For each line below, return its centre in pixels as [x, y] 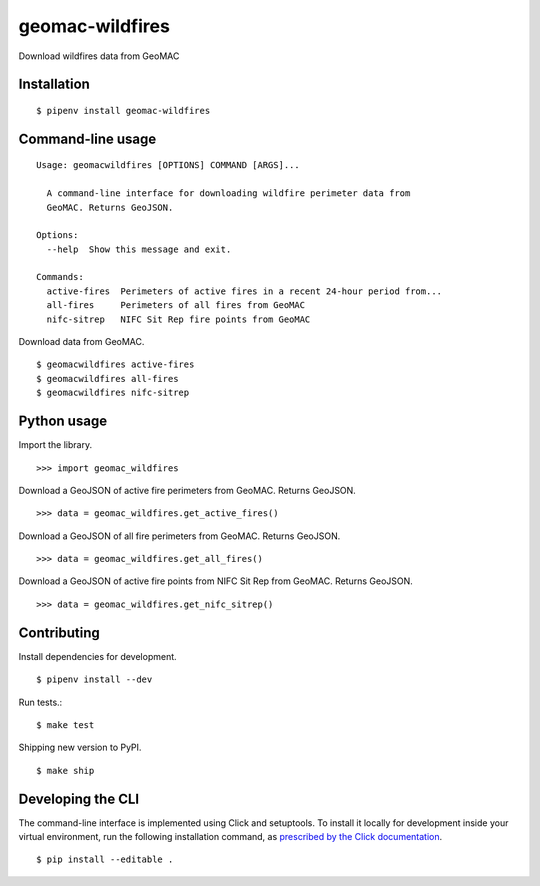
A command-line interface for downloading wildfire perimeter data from [228, 193]
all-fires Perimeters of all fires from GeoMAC [175, 305]
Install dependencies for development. [97, 656]
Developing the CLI [79, 798]
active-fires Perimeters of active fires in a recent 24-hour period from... [244, 291]
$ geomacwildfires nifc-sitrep [113, 393]
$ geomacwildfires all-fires [107, 378]
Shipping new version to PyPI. [80, 747]
